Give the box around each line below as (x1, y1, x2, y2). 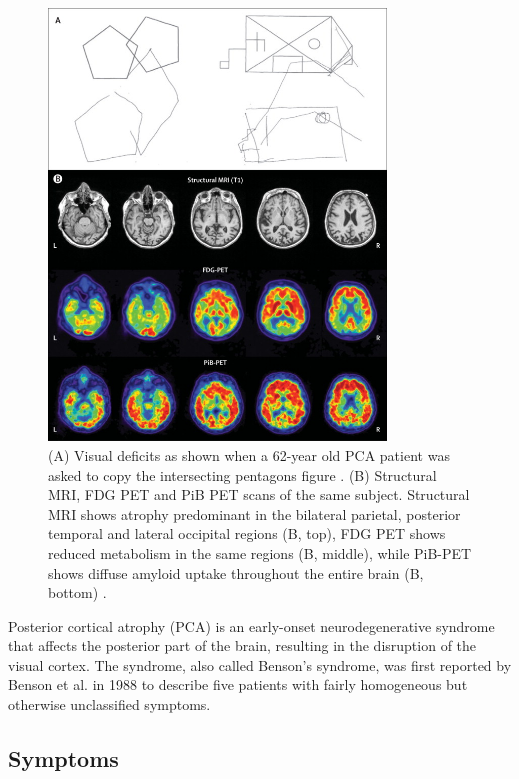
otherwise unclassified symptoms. (8, 694, 211, 715)
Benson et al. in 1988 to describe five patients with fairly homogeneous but (8, 674, 468, 695)
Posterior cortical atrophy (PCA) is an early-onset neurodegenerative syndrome (8, 615, 495, 636)
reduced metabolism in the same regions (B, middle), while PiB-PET (48, 542, 472, 563)
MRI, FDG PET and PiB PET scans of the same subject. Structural (48, 484, 470, 505)
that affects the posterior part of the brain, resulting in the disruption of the (8, 635, 477, 656)
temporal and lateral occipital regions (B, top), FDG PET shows (48, 523, 446, 544)
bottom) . (48, 582, 107, 603)
